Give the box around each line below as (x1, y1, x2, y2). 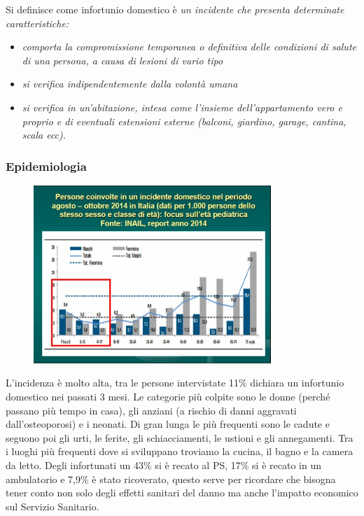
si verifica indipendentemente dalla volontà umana (22, 76, 238, 91)
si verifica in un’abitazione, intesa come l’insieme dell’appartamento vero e (22, 99, 342, 114)
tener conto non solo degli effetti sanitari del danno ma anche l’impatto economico (6, 485, 358, 500)
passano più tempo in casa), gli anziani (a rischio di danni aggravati (6, 403, 297, 417)
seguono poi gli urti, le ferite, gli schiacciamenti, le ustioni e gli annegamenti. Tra (6, 430, 353, 445)
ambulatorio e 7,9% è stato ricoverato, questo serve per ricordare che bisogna (6, 471, 336, 486)
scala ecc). (22, 127, 66, 142)
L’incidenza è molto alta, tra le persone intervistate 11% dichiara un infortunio (6, 375, 344, 390)
